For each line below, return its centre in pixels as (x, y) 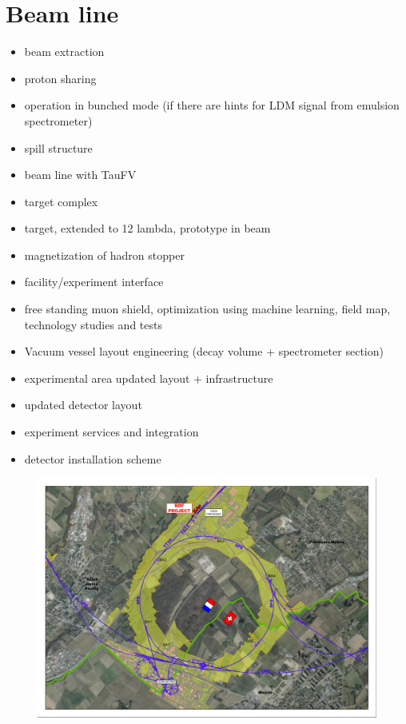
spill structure (58, 147)
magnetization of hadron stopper (104, 255)
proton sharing (60, 78)
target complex (61, 201)
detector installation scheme (93, 458)
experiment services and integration (111, 432)
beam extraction (64, 52)
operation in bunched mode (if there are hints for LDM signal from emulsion (212, 105)
